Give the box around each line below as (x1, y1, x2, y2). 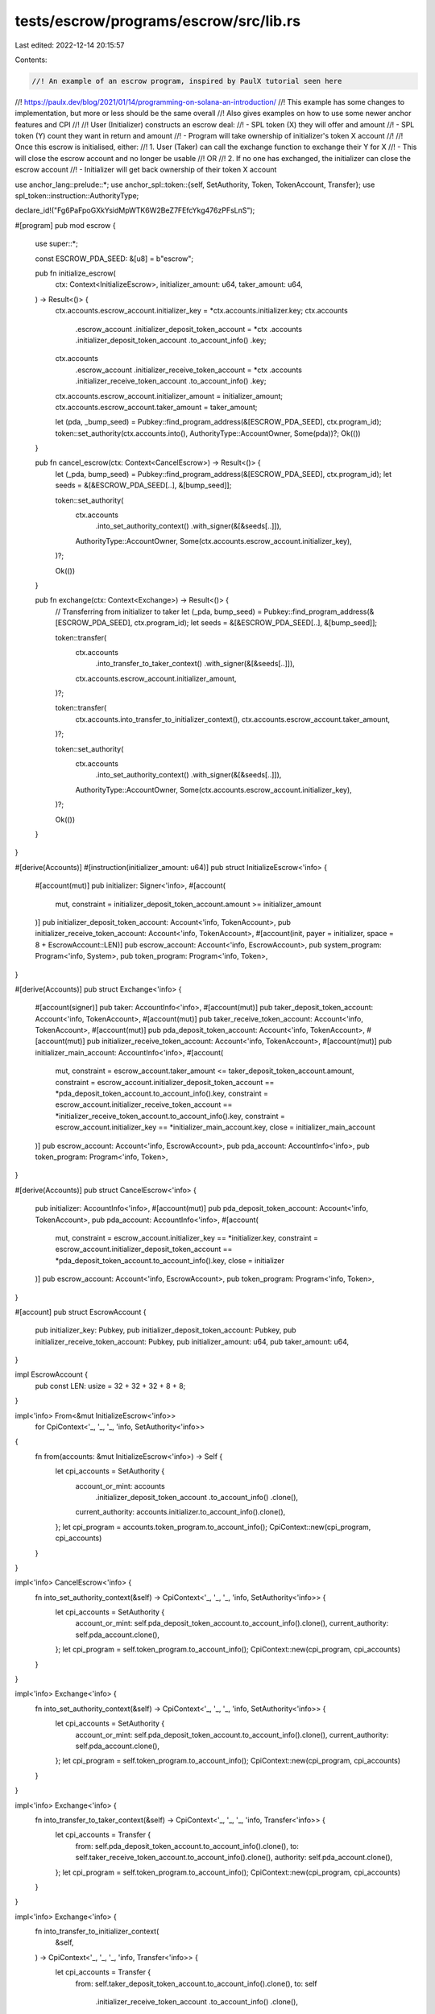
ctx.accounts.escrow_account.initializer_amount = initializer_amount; (55, 391, 284, 400)
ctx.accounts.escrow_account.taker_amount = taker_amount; (55, 402, 258, 412)
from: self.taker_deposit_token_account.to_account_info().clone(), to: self (75, 1979, 317, 1988)
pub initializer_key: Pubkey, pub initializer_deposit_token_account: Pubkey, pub (35, 1325, 297, 1335)
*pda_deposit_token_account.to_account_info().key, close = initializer (55, 1255, 285, 1265)
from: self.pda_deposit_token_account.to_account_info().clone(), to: (75, 1841, 300, 1850)
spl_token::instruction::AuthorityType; (14, 191, 139, 201)
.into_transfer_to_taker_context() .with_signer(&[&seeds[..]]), (95, 659, 296, 669)
